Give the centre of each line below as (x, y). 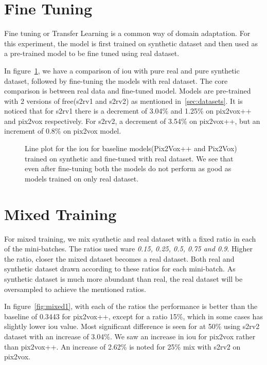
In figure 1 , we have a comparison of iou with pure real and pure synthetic (122, 70)
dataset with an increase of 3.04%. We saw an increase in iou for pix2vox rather (130, 336)
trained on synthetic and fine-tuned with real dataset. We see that (129, 158)
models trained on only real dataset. (82, 178)
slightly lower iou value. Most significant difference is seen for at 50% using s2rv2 (132, 326)
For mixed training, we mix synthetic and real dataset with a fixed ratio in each (130, 238)
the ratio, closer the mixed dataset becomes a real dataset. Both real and (119, 258)
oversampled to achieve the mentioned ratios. (75, 289)
